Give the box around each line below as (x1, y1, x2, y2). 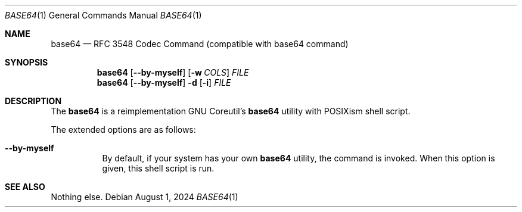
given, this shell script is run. (102, 163, 215, 173)
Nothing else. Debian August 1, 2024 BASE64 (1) (51, 192, 238, 202)
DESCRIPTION (5, 96, 62, 106)
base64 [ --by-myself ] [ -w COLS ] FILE (97, 67, 249, 77)
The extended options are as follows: (51, 124, 196, 135)
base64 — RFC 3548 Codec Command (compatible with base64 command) (51, 39, 349, 49)
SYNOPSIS (5, 57, 48, 67)
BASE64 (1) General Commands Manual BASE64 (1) (5, 10, 202, 20)
